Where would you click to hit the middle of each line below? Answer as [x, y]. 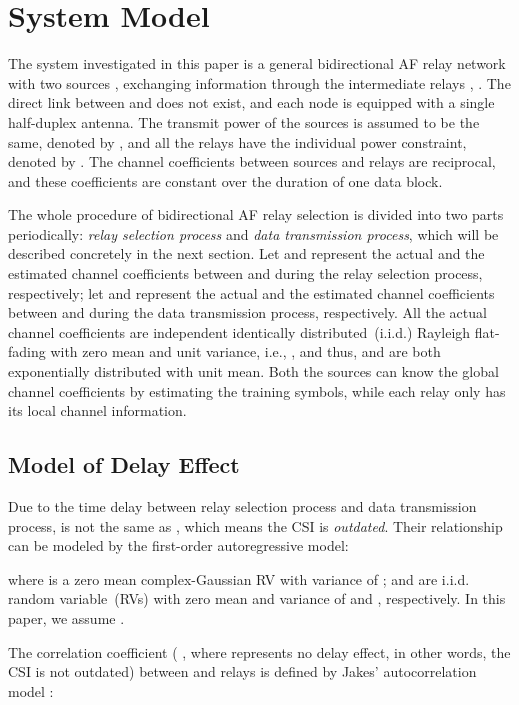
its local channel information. [97, 410]
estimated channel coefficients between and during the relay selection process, [245, 273]
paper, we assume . [66, 617]
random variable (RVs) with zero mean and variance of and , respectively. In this [257, 598]
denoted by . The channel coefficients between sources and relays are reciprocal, [252, 161]
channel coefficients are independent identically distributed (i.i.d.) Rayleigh [239, 331]
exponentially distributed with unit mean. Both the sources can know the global [253, 371]
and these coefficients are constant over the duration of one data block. [225, 180]
